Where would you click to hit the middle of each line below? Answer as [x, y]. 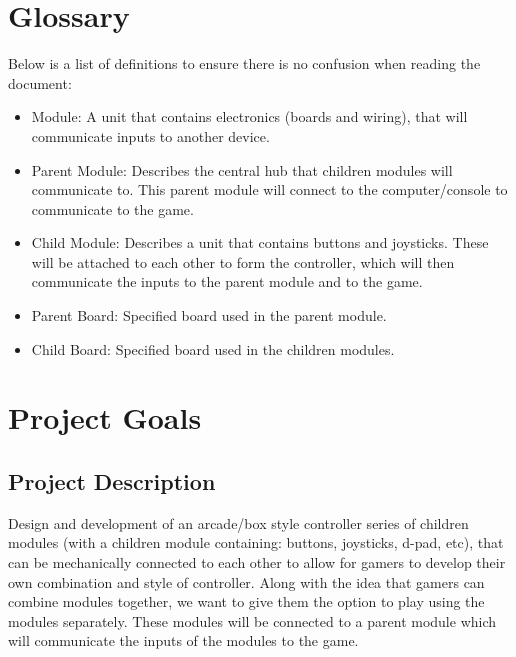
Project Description [112, 481]
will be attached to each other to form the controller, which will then [243, 261]
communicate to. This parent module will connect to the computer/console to [269, 189]
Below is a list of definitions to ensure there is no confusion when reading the [244, 63]
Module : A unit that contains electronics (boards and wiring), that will [249, 116]
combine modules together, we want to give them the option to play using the [246, 601]
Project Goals [105, 417]
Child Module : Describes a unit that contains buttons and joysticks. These [260, 242]
